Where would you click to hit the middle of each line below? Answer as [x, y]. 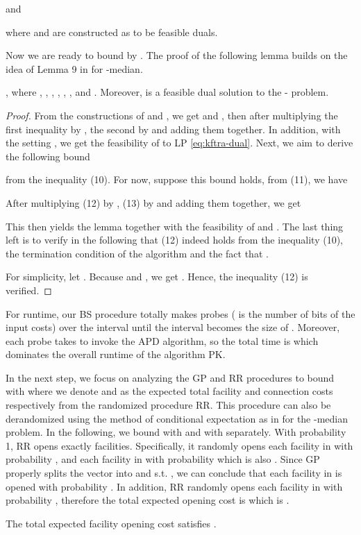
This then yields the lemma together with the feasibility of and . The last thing [175, 226]
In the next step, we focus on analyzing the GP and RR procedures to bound [170, 377]
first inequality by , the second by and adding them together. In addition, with [173, 129]
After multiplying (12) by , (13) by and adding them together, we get [153, 202]
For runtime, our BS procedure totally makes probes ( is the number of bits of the [180, 313]
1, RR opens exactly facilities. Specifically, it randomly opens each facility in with [179, 445]
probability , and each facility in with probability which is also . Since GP [163, 459]
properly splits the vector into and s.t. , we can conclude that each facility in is [174, 473]
